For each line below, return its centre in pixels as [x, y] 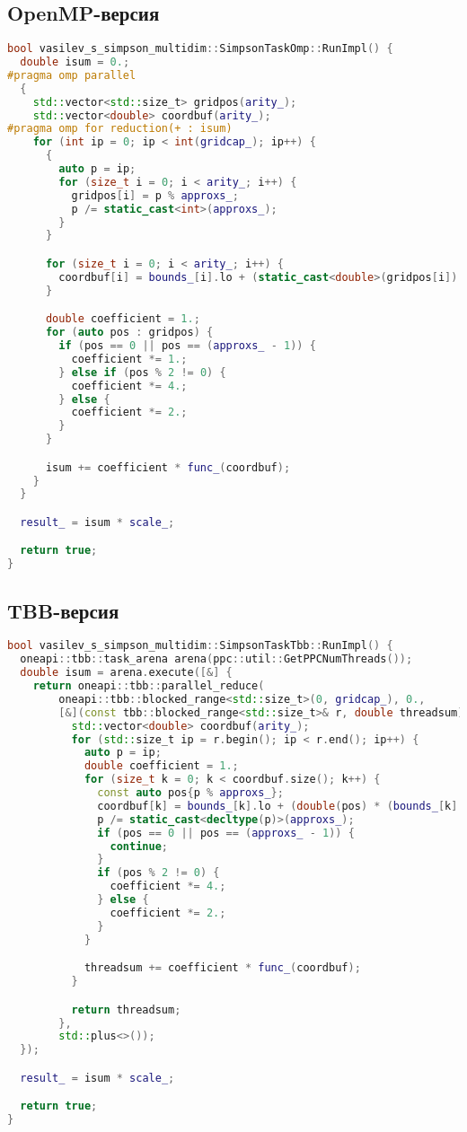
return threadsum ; [126, 1009]
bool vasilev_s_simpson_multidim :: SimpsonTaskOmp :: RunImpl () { [200, 49]
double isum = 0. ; [75, 62]
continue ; [139, 846]
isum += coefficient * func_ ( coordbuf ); [168, 467]
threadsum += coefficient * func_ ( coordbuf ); [222, 968]
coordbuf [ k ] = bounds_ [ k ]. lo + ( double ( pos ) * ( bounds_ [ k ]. [281, 806]
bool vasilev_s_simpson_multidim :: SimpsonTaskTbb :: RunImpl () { [200, 646]
